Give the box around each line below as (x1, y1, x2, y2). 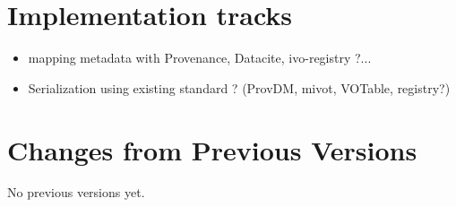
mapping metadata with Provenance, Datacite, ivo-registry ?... (28, 48, 372, 67)
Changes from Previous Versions (7, 131, 417, 168)
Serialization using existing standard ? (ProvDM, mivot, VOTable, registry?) (28, 78, 451, 97)
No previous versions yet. (7, 183, 145, 202)
